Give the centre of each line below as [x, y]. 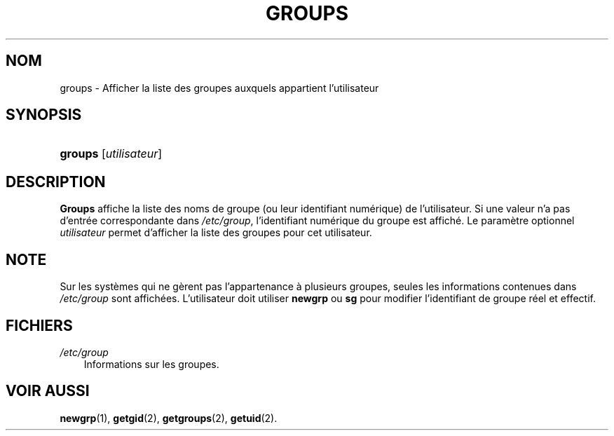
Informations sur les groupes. [151, 364]
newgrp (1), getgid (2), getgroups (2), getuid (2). [169, 418]
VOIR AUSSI [48, 391]
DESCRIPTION [56, 182]
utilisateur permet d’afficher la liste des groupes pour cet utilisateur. [216, 233]
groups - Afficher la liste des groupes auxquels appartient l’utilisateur [219, 88]
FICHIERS [39, 325]
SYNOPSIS [44, 115]
